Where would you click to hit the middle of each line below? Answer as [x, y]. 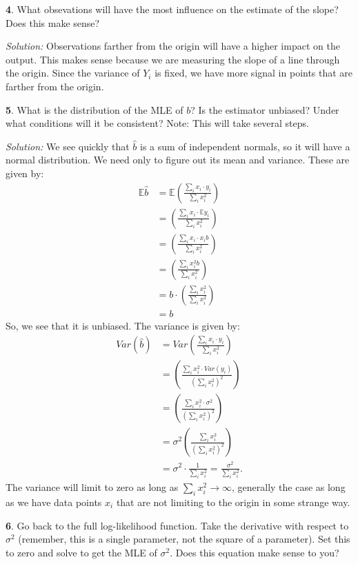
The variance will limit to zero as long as [92, 487]
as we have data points [54, 502]
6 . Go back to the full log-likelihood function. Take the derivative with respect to [177, 525]
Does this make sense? [53, 22]
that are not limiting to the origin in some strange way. [233, 502]
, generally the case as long [288, 487]
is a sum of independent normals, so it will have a [245, 146]
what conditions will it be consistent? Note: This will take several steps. [157, 123]
